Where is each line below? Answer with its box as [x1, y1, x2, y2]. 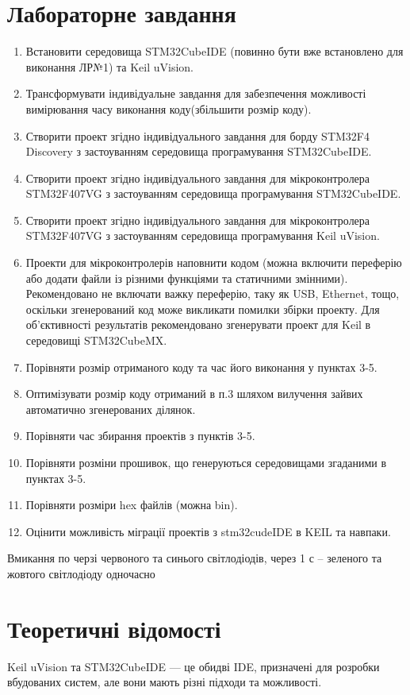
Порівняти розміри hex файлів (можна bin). [25, 496, 238, 513]
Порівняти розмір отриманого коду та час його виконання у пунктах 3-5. [25, 358, 377, 375]
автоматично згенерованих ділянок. [25, 400, 196, 417]
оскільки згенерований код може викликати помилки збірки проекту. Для [25, 300, 380, 317]
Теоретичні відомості [7, 612, 221, 644]
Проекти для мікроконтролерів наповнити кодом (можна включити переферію [25, 254, 402, 271]
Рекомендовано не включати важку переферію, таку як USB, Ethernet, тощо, [25, 285, 400, 302]
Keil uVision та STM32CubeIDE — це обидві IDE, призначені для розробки [7, 658, 380, 674]
